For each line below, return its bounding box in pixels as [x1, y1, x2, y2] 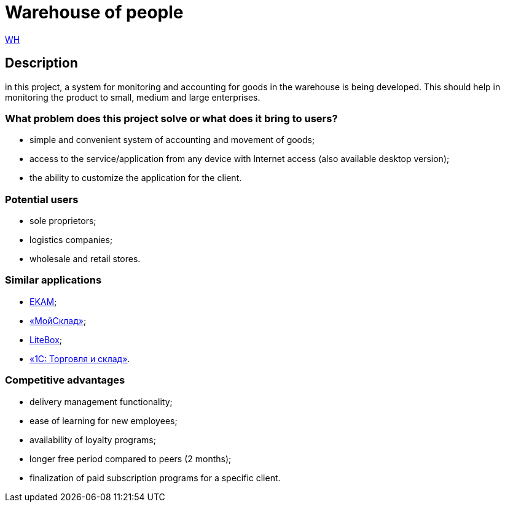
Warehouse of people [5, 2, 184, 23]
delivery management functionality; [29, 396, 173, 407]
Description [5, 55, 78, 71]
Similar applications [5, 274, 102, 287]
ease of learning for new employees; [29, 415, 178, 426]
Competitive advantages [5, 374, 125, 387]
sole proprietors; [29, 215, 96, 226]
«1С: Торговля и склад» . [29, 353, 130, 364]
